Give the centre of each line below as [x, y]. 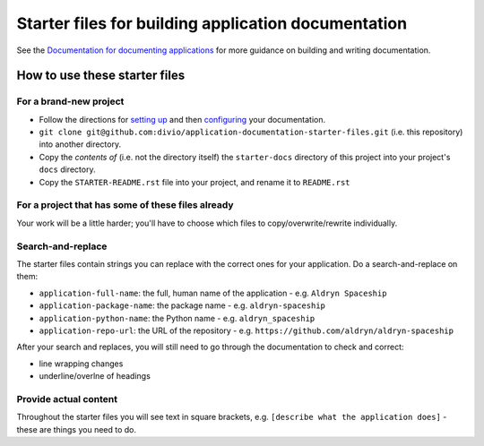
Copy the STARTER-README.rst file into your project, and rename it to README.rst [194, 182]
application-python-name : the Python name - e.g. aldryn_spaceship [177, 318]
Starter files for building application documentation [212, 23]
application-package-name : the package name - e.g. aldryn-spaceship [182, 305]
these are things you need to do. [77, 429]
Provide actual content [67, 399]
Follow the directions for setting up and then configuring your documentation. [182, 119]
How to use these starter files [101, 76]
